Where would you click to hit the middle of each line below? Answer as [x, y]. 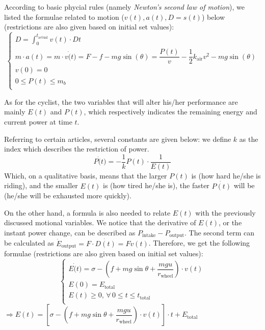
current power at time [38, 122]
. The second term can [220, 233]
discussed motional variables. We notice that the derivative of [100, 222]
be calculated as [29, 243]
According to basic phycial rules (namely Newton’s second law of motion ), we [124, 7]
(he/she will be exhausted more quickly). [68, 196]
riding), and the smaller [41, 185]
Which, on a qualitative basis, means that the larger [86, 175]
